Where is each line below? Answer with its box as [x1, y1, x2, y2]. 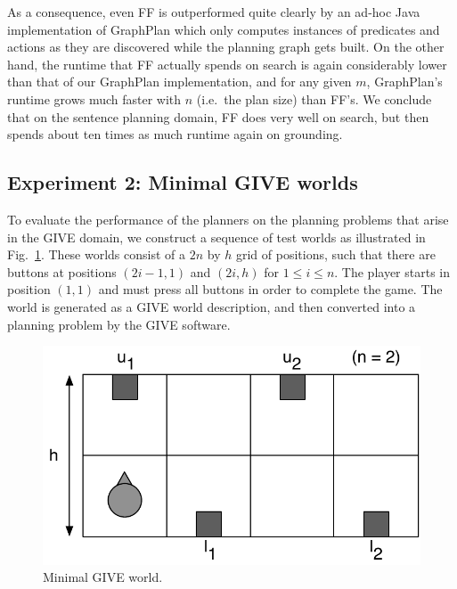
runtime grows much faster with [7, 89, 182, 108]
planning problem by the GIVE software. [7, 315, 231, 333]
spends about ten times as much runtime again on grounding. [7, 125, 343, 143]
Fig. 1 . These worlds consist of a [7, 245, 186, 264]
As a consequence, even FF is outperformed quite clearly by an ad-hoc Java [7, 3, 420, 20]
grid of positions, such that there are [235, 245, 436, 264]
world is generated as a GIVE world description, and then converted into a [7, 297, 416, 315]
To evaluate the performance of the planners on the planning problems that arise [7, 209, 449, 228]
